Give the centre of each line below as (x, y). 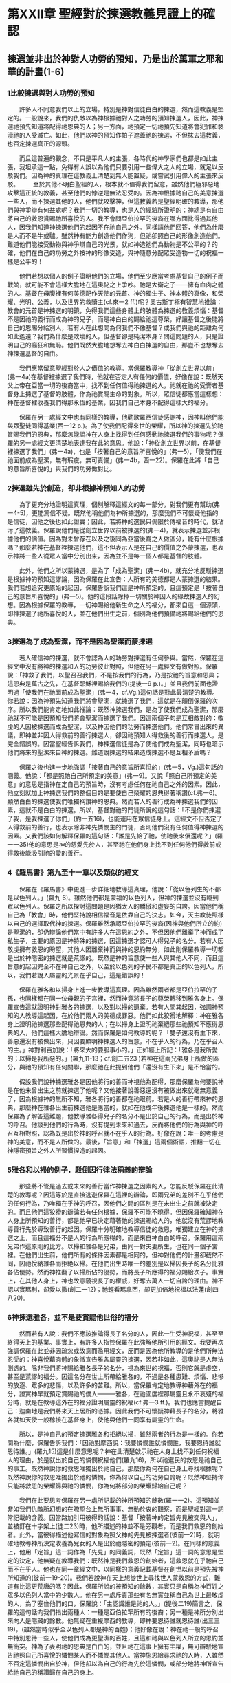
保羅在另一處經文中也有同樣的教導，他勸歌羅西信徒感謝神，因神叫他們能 (121, 417)
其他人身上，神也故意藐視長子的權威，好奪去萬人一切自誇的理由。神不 (124, 1281)
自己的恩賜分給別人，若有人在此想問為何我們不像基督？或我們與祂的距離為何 (115, 327)
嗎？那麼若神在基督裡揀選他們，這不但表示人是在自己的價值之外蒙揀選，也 (112, 547)
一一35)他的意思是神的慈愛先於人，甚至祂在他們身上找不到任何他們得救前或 (114, 845)
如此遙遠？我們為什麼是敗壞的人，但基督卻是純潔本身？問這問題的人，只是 (112, 336)
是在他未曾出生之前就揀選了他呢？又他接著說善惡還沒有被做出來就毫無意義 (112, 1090)
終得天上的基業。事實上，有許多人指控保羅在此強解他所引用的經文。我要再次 (115, 1343)
